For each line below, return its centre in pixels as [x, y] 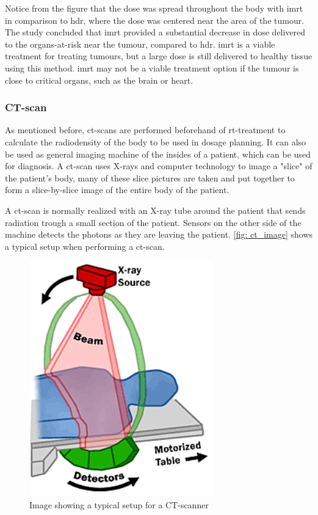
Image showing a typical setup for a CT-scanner [119, 505]
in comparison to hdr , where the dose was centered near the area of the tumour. [155, 20]
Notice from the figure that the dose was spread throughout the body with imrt [154, 8]
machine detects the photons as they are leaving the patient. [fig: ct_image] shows [159, 234]
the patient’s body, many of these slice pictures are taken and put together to [150, 177]
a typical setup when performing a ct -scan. [85, 246]
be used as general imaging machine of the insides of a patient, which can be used [158, 154]
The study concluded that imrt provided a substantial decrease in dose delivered [155, 32]
